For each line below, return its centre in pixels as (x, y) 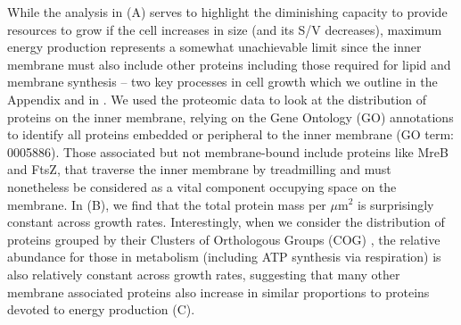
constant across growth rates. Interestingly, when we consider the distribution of (226, 222)
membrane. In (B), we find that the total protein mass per (167, 204)
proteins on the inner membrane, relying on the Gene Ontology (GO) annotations (230, 117)
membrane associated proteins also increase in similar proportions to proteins (218, 292)
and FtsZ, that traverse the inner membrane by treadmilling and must (199, 169)
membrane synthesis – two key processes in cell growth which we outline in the (222, 82)
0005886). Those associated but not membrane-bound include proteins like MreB (228, 151)
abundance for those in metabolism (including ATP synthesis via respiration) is (224, 257)
